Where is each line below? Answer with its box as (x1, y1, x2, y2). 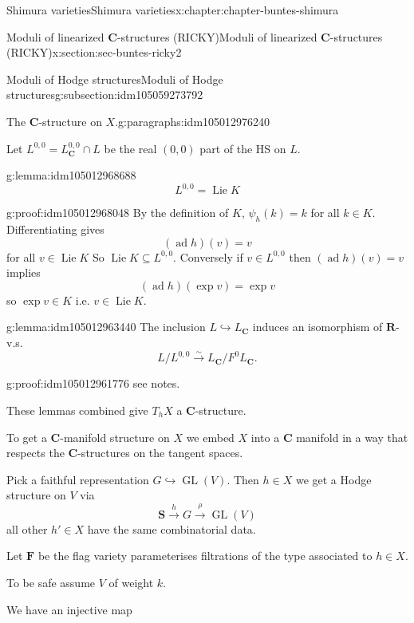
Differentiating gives (6, 221, 104, 238)
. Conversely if (173, 248, 243, 265)
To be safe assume (6, 574, 96, 590)
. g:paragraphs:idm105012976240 (115, 112, 270, 129)
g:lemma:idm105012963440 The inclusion (6, 318, 206, 335)
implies (6, 264, 41, 281)
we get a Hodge (295, 471, 372, 487)
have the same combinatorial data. (87, 520, 256, 537)
